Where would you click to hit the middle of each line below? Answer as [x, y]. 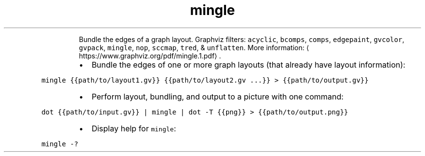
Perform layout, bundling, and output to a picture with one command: [218, 96]
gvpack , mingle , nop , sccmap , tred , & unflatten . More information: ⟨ [194, 47]
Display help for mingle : [134, 128]
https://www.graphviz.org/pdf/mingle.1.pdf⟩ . [150, 56]
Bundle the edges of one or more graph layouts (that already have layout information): [248, 64]
